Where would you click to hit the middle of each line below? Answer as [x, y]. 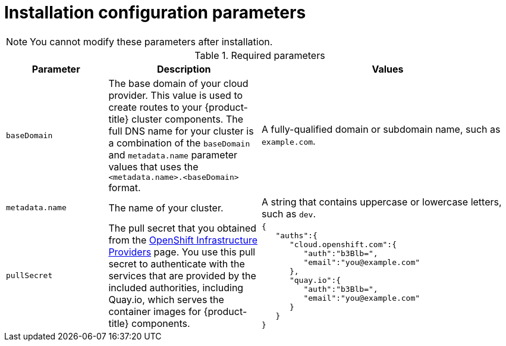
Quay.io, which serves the [166, 299]
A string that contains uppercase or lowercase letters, [381, 202]
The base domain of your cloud [178, 83]
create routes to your [155, 107]
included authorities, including [176, 287]
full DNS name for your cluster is [181, 131]
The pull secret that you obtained [183, 228]
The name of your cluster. [166, 208]
